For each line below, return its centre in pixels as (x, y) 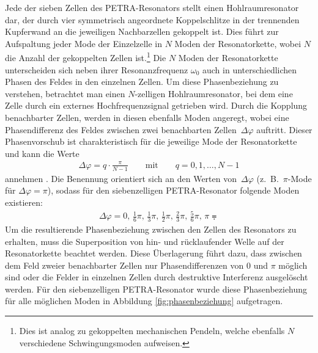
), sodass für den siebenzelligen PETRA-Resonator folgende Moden (173, 190)
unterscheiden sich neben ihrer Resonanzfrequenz (97, 69)
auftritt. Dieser (284, 129)
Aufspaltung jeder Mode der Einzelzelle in (84, 43)
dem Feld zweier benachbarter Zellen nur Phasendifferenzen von (124, 265)
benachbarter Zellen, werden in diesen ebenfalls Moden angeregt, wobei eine (147, 117)
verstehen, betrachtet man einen (65, 93)
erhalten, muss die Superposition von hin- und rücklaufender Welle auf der (145, 241)
